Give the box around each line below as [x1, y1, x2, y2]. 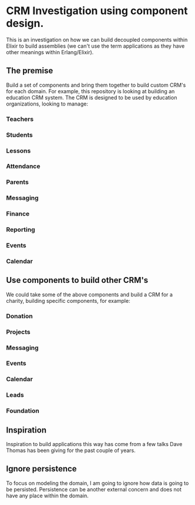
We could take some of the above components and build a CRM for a [6, 291, 173, 298]
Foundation [6, 407, 39, 415]
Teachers [6, 115, 34, 123]
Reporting [6, 226, 35, 234]
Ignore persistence [6, 464, 78, 474]
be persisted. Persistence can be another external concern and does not [6, 486, 182, 493]
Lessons [6, 146, 31, 154]
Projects [6, 328, 31, 336]
